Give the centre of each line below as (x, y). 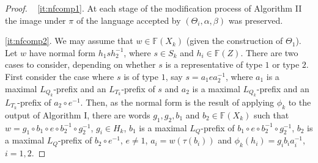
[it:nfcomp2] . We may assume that (69, 41)
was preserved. (256, 20)
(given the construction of (235, 41)
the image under (35, 20)
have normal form (62, 52)
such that (271, 114)
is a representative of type (214, 64)
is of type (141, 76)
